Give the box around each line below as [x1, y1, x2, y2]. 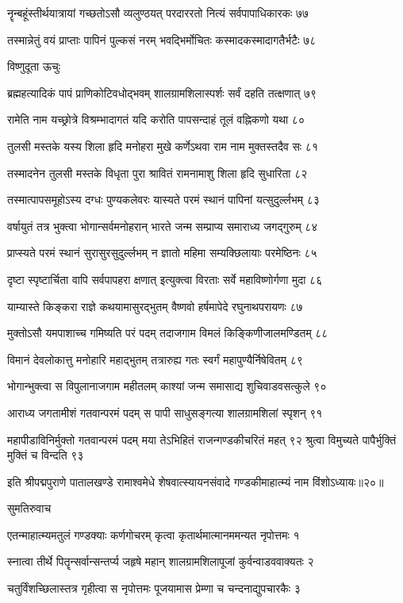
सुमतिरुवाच [7, 500, 52, 517]
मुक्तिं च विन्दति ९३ [7, 447, 84, 463]
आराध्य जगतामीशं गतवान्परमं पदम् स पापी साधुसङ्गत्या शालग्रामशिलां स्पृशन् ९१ [7, 404, 323, 421]
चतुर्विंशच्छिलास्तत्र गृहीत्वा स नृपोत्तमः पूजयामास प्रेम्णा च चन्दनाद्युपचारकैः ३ [7, 580, 301, 597]
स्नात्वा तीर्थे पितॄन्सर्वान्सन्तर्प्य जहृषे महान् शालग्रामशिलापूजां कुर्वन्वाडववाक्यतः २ [7, 553, 314, 570]
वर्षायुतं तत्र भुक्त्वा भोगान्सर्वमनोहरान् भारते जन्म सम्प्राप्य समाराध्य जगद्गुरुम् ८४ [7, 217, 318, 234]
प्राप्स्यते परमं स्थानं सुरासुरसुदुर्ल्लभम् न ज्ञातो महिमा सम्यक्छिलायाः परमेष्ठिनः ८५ [7, 244, 317, 261]
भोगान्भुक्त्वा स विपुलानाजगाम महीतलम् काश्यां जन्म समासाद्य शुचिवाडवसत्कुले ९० [7, 378, 327, 394]
